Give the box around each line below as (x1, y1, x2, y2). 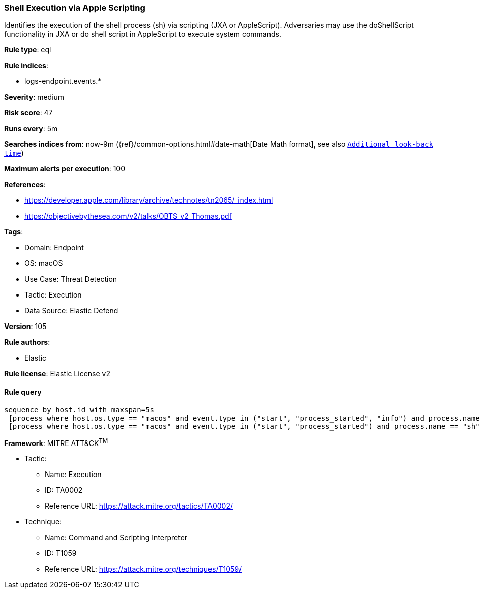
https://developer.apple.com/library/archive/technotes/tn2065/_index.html (24, 196, 273, 205)
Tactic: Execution (24, 290, 82, 300)
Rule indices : (4, 61, 48, 70)
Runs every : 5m (4, 124, 58, 133)
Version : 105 (4, 322, 47, 331)
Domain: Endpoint (24, 243, 84, 252)
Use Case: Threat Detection (24, 275, 117, 284)
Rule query (4, 387, 42, 396)
